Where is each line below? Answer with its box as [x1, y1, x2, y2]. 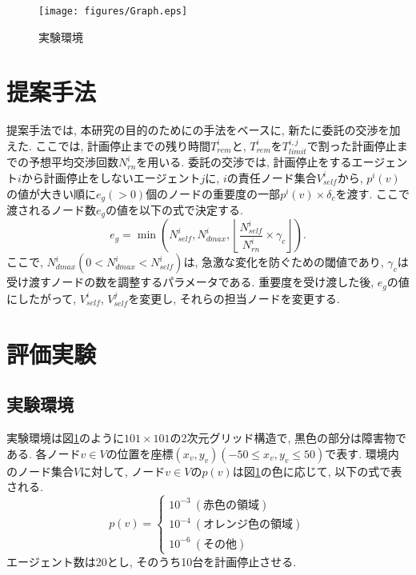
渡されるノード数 [6, 202, 96, 218]
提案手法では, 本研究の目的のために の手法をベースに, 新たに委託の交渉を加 [6, 122, 401, 138]
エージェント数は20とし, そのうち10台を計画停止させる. [6, 553, 297, 569]
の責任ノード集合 [226, 169, 317, 186]
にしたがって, [6, 289, 77, 306]
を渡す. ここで [335, 185, 410, 202]
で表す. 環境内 [325, 445, 399, 461]
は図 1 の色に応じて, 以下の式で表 [232, 462, 402, 479]
